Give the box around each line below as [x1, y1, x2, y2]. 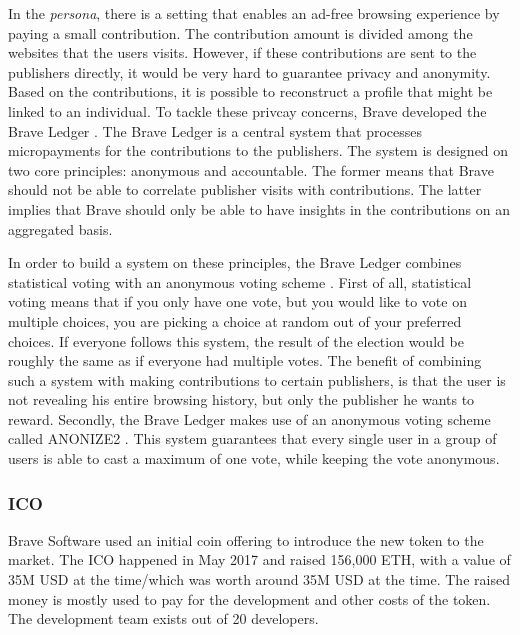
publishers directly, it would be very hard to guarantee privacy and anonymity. [8, 61, 491, 82]
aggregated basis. [8, 218, 113, 239]
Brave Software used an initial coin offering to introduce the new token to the [8, 529, 484, 550]
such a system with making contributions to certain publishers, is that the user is [8, 369, 506, 390]
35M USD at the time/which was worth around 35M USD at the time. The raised [8, 569, 510, 590]
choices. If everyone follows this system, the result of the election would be [8, 330, 464, 351]
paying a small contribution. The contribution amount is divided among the [8, 22, 473, 43]
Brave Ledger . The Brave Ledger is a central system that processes [8, 120, 422, 141]
